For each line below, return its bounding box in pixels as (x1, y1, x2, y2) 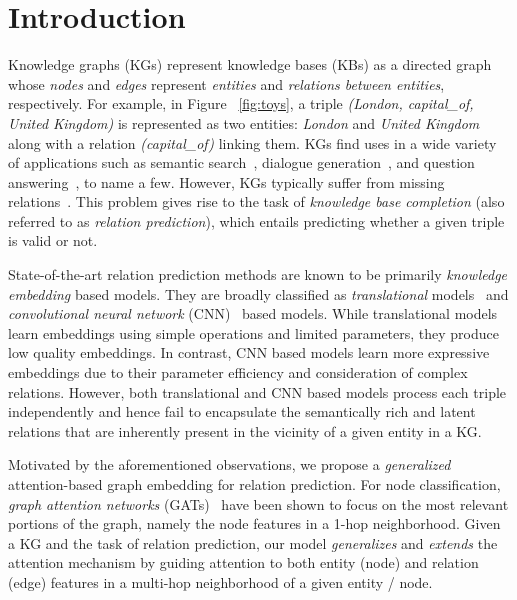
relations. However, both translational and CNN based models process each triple (8, 381, 507, 402)
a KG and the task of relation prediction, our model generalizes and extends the (8, 532, 498, 553)
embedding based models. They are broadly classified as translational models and (8, 283, 509, 304)
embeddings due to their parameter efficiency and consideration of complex (8, 362, 468, 383)
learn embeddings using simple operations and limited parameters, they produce (8, 322, 499, 343)
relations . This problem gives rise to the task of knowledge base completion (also (8, 191, 505, 212)
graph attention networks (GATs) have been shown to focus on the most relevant (8, 493, 509, 514)
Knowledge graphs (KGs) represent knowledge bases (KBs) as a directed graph (8, 54, 492, 75)
